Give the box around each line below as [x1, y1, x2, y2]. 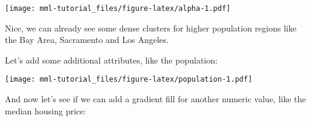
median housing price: [5, 104, 86, 117]
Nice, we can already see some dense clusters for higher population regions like [5, 21, 296, 34]
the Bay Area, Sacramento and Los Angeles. [5, 33, 169, 46]
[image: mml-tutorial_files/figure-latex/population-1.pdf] [5, 75, 253, 84]
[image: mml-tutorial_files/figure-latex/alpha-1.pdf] [5, 4, 231, 13]
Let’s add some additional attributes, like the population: [5, 53, 218, 66]
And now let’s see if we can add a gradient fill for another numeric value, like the [5, 93, 306, 105]
